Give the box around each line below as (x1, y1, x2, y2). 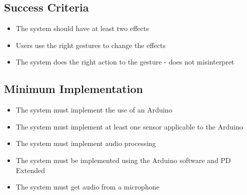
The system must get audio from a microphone (15, 181, 159, 192)
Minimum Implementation (4, 81, 143, 96)
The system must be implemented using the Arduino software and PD (15, 154, 231, 165)
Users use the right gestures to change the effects (15, 39, 165, 50)
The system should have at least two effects (15, 23, 149, 33)
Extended (15, 164, 45, 175)
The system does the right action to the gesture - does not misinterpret (15, 56, 234, 67)
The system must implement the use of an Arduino (15, 104, 172, 115)
